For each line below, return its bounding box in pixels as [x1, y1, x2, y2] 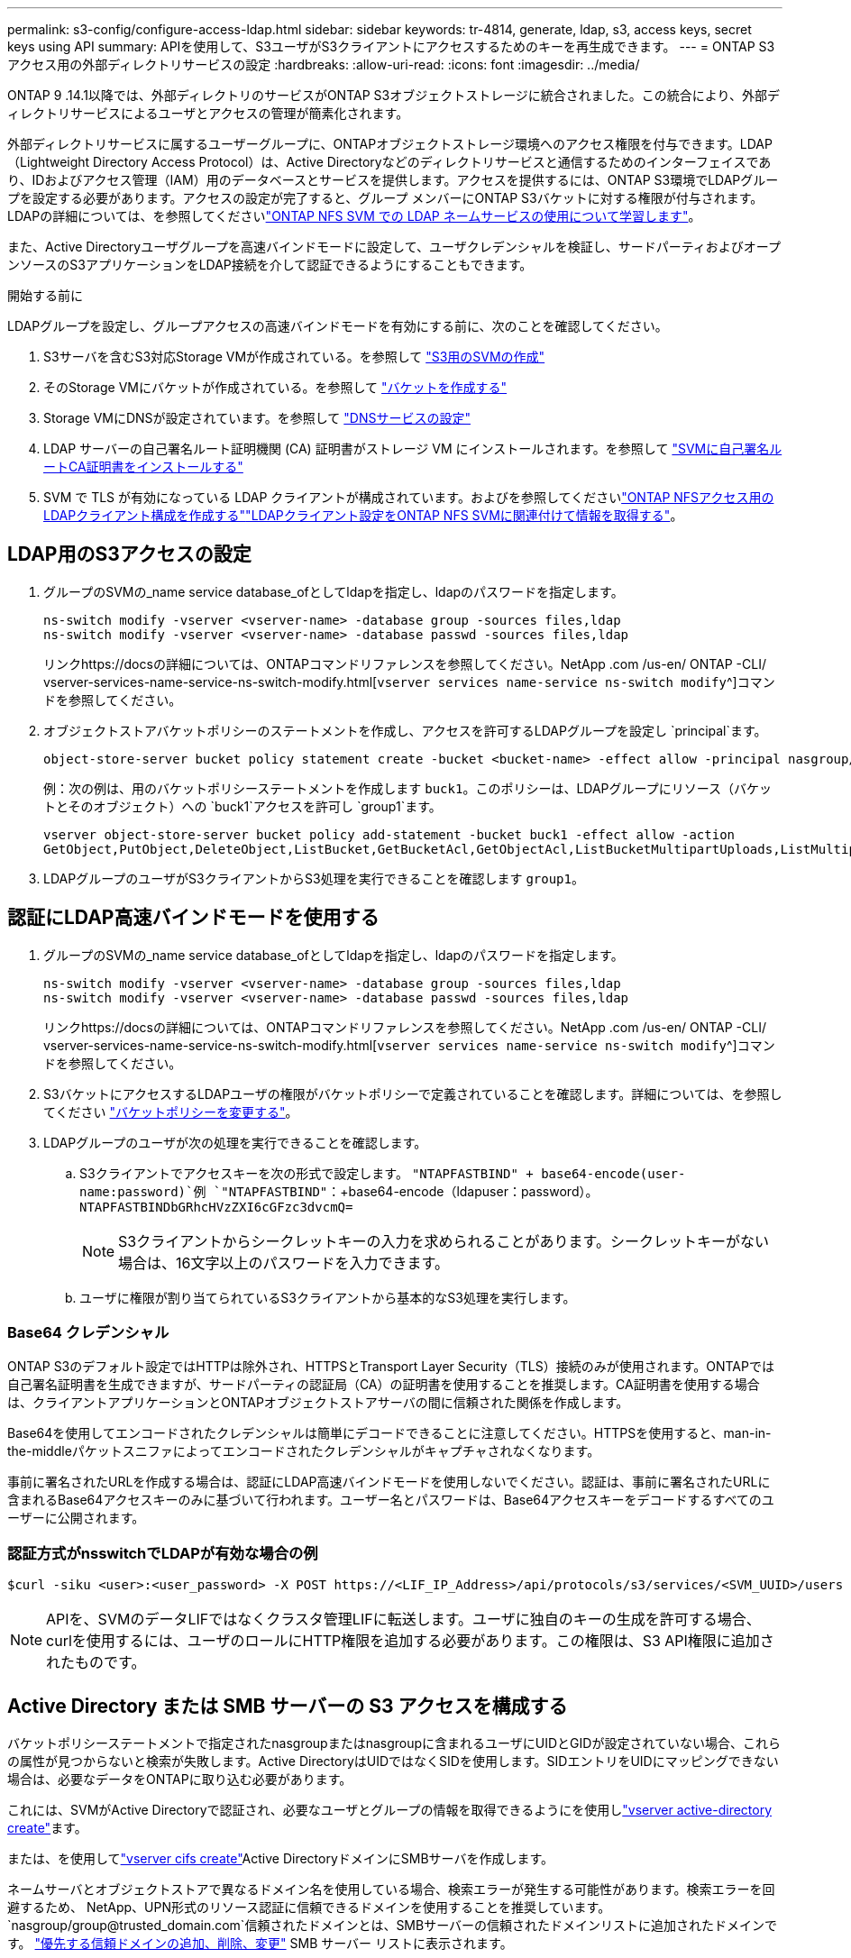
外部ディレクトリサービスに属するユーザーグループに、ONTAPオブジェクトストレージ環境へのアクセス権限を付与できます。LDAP [7, 136, 773, 151]
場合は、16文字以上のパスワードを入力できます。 [118, 1253, 449, 1272]
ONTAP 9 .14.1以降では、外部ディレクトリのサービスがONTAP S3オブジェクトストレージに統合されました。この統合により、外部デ [7, 87, 781, 103]
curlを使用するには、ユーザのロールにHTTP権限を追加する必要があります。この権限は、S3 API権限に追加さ [46, 1632, 774, 1651]
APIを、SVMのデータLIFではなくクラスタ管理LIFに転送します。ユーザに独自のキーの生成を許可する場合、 [46, 1610, 761, 1629]
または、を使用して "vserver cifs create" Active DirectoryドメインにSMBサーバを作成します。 [7, 1851, 554, 1867]
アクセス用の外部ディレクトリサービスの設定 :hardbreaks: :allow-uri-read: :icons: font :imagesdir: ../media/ [7, 57, 640, 72]
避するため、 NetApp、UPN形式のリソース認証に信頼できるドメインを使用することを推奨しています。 [7, 1899, 611, 1916]
